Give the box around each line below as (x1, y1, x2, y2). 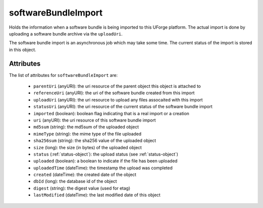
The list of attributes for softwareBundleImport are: (9, 72, 118, 78)
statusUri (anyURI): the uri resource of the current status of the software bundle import (33, 104, 213, 109)
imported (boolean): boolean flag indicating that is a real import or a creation (33, 110, 189, 116)
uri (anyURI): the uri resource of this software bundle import (33, 117, 156, 123)
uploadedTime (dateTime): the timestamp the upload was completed (33, 165, 173, 171)
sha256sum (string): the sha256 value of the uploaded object (33, 138, 156, 143)
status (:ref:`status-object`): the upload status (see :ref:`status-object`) (33, 151, 179, 157)
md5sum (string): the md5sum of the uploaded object (33, 124, 139, 130)
